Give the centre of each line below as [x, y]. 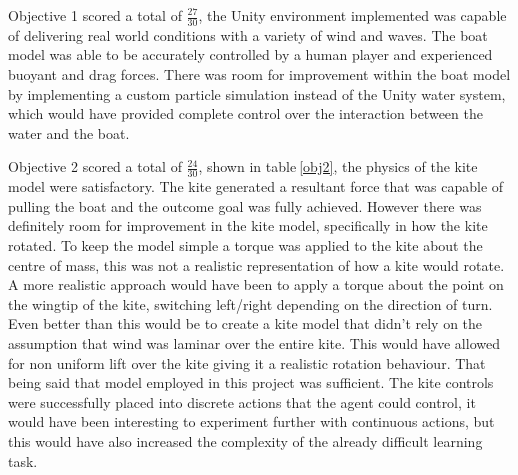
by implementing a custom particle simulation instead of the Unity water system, [257, 93]
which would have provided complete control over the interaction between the [245, 113]
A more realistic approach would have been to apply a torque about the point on [256, 284]
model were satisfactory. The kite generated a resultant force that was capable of [256, 186]
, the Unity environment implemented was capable [352, 15]
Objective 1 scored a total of [95, 15]
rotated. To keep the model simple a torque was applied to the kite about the [245, 245]
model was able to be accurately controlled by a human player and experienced [250, 54]
